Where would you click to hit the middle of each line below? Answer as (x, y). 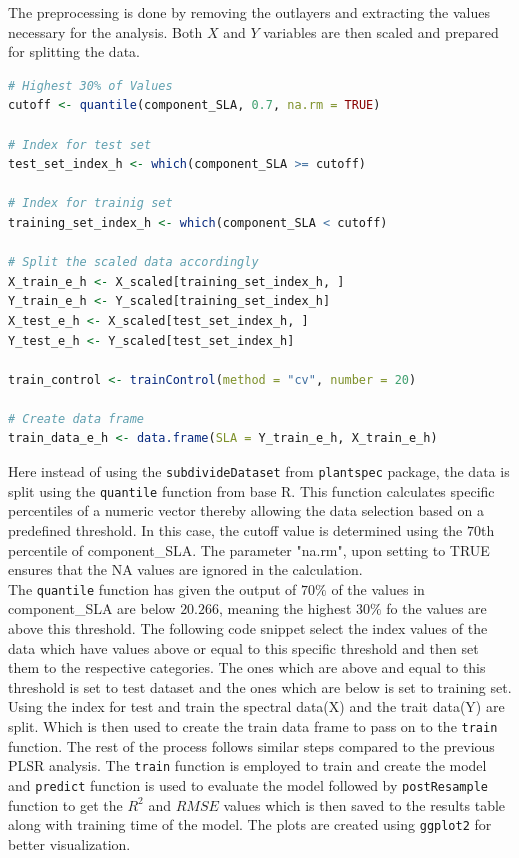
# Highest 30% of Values (90, 85)
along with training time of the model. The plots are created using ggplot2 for (250, 824)
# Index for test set (80, 144)
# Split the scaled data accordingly (133, 262)
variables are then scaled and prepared (381, 31)
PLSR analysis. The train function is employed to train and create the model (247, 765)
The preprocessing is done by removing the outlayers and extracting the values (249, 12)
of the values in (378, 588)
